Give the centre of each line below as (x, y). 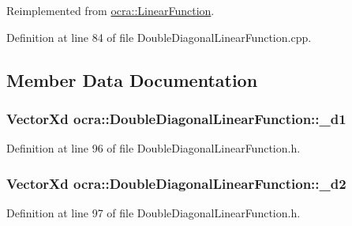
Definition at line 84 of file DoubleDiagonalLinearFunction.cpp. (159, 37)
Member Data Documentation (132, 79)
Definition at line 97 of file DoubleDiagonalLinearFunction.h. (154, 213)
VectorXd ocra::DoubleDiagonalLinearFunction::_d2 (176, 183)
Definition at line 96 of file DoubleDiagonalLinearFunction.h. (154, 148)
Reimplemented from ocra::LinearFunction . (110, 10)
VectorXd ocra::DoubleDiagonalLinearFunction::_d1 (176, 118)
